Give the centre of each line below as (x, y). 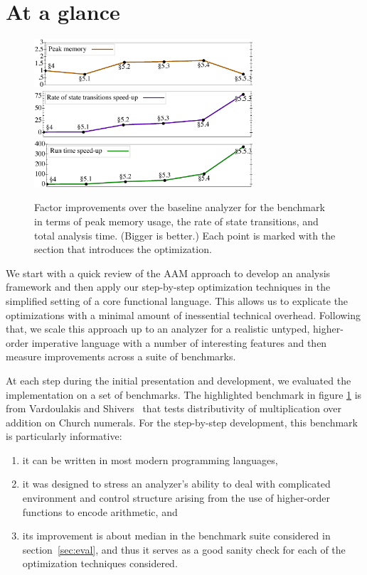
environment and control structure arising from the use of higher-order (176, 498)
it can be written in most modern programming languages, (150, 460)
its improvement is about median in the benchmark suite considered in (176, 536)
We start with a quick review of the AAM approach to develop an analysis (168, 273)
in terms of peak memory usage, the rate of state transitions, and (176, 221)
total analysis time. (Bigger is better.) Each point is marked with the (185, 235)
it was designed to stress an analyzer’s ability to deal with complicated (176, 484)
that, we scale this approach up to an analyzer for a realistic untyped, (158, 329)
